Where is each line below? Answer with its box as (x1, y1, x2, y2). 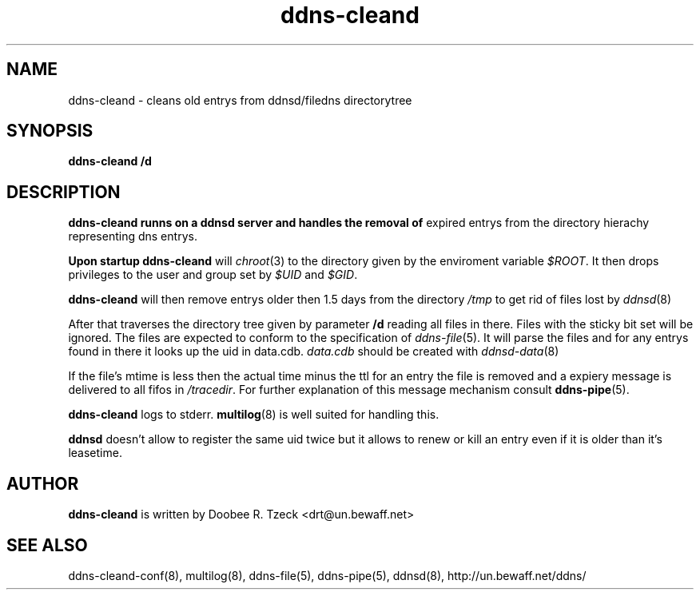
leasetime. (68, 446, 122, 460)
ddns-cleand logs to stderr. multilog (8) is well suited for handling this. (68, 407, 439, 422)
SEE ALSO (6, 534, 88, 555)
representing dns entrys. (68, 229, 197, 244)
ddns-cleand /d (68, 154, 152, 169)
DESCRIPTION (6, 181, 121, 202)
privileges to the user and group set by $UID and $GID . (68, 268, 358, 282)
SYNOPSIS (6, 121, 93, 141)
